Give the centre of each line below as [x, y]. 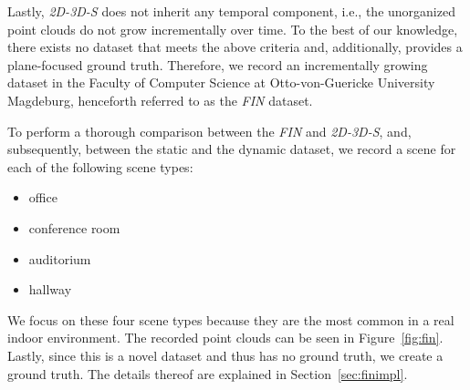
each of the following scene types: [100, 166]
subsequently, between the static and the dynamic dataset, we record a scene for [232, 149]
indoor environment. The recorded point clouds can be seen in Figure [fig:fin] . [225, 338]
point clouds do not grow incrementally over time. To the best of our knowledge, [233, 29]
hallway [50, 289]
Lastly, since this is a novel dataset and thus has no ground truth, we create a [225, 355]
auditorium [60, 258]
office [43, 197]
